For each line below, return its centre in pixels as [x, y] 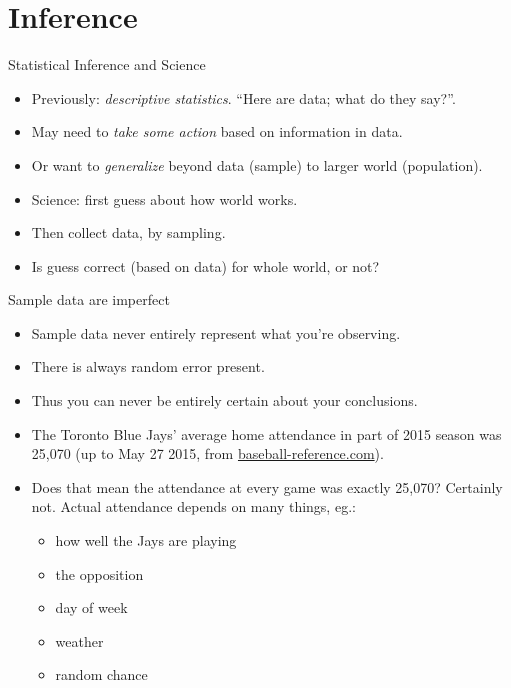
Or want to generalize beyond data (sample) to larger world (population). [257, 164]
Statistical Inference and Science [107, 64]
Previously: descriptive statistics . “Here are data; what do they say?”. [243, 97]
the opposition [99, 573]
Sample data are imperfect [89, 299]
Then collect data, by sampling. [128, 232]
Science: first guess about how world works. [164, 198]
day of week [91, 607]
